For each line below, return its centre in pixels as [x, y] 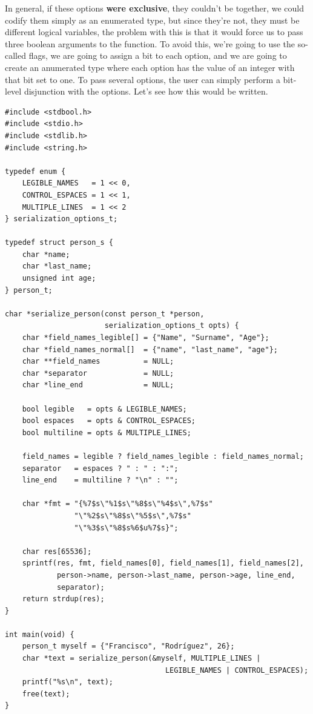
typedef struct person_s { [59, 243]
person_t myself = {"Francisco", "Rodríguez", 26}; [128, 646]
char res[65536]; [57, 551]
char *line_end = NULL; [98, 385]
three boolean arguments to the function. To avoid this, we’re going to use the [150, 43]
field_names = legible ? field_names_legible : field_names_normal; [163, 456]
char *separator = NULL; [98, 373]
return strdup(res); [63, 599]
